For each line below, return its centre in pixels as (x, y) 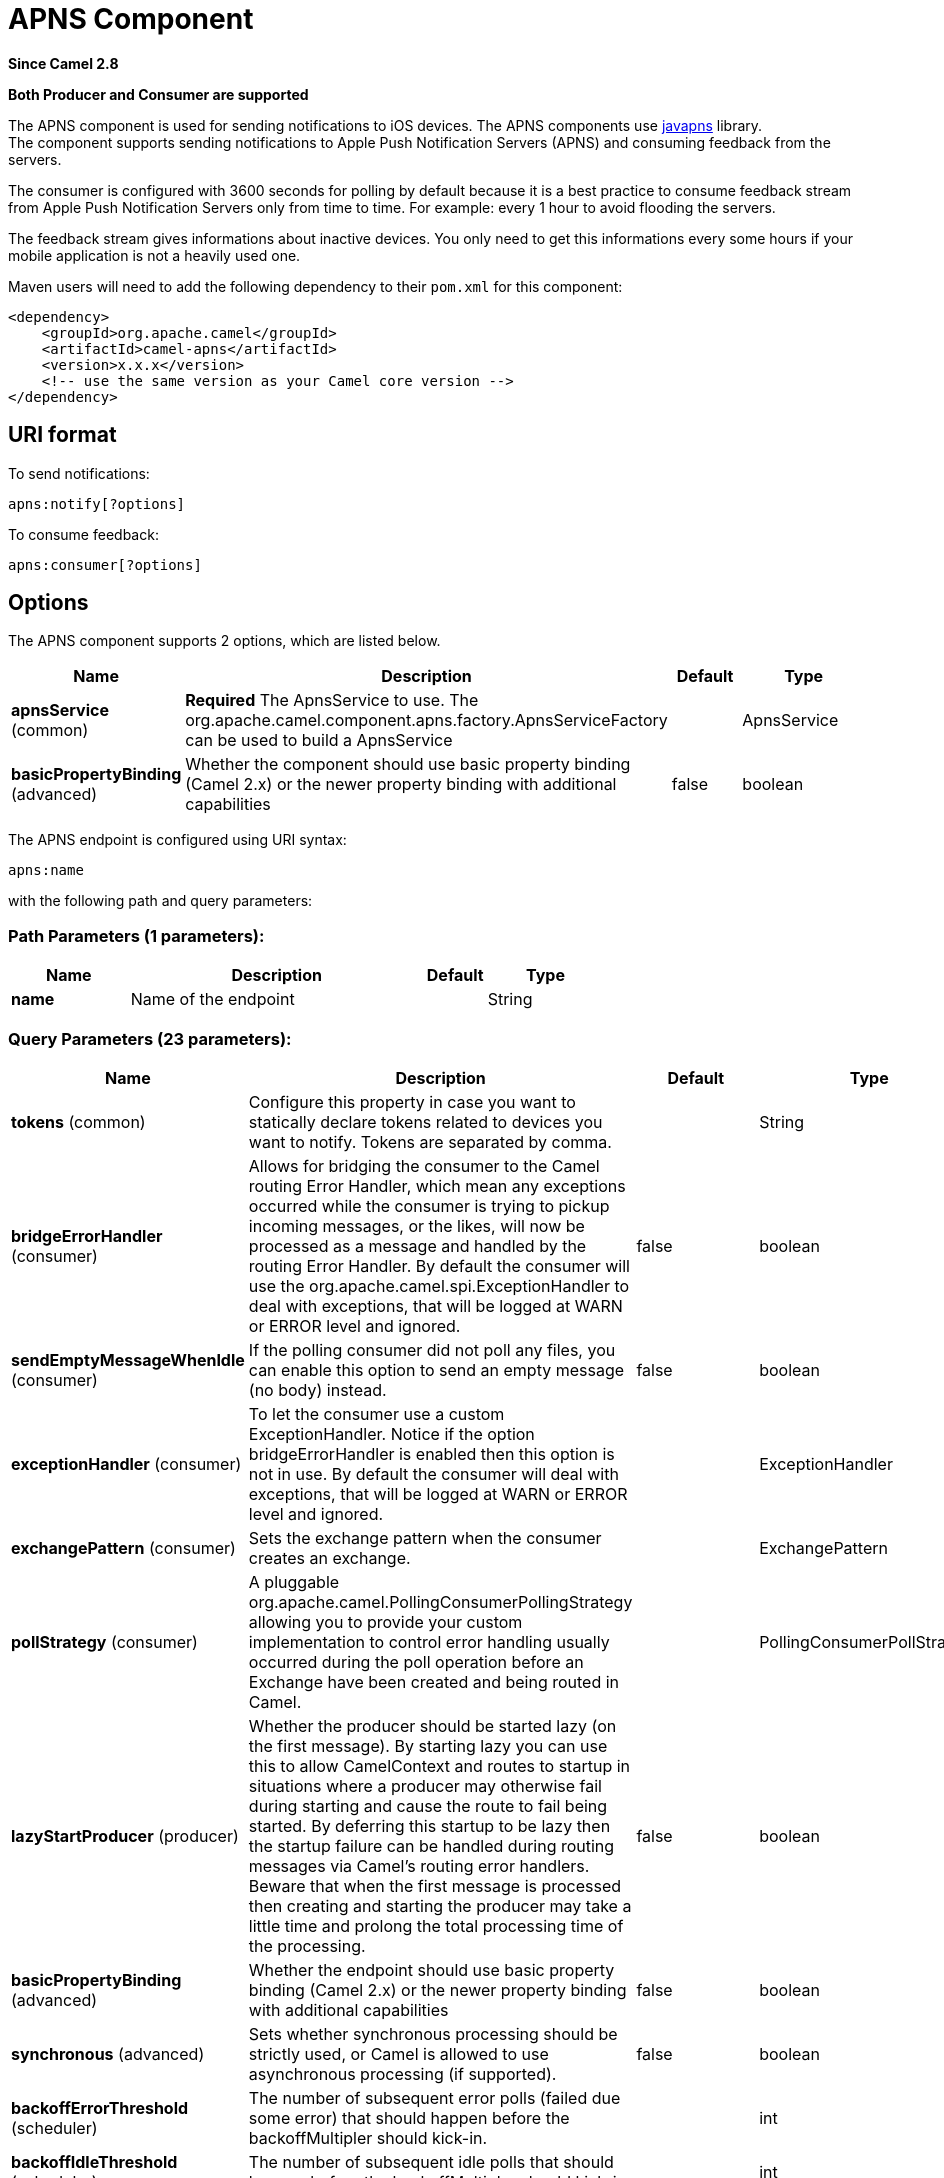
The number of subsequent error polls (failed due (434, 2097)
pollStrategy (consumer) (104, 1641)
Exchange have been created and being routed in (434, 1681)
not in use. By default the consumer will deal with (433, 1473)
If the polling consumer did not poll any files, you (432, 1349)
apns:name (46, 870)
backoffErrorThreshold (100, 2107)
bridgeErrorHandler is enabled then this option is (431, 1453)
